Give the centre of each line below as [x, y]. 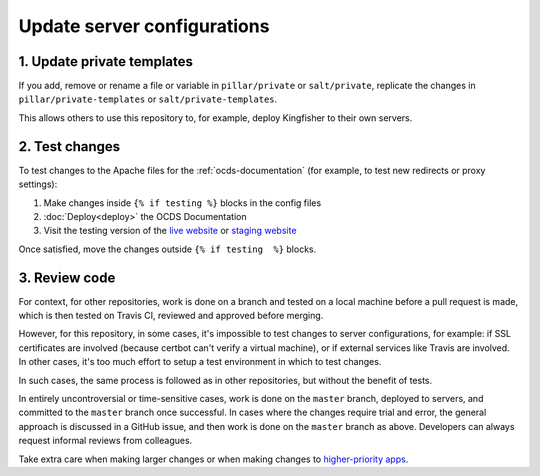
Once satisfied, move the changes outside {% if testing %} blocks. [167, 249]
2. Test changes [69, 146]
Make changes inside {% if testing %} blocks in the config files [182, 202]
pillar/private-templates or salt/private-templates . [148, 99]
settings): [38, 184]
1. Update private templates [106, 61]
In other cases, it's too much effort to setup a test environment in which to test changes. [200, 362]
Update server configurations [144, 26]
